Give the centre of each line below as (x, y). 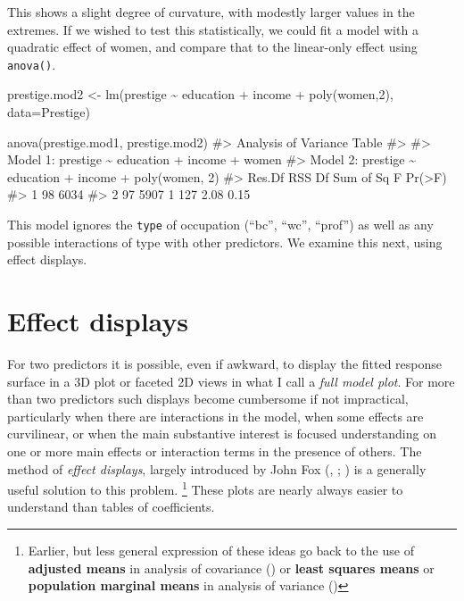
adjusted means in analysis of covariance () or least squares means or (231, 568)
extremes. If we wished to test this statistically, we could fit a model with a (213, 29)
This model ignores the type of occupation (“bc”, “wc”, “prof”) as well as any (220, 224)
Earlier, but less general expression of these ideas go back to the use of (221, 550)
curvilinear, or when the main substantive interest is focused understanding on (222, 434)
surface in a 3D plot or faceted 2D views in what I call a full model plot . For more (231, 381)
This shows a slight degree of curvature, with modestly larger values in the (211, 12)
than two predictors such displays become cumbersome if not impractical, (208, 399)
